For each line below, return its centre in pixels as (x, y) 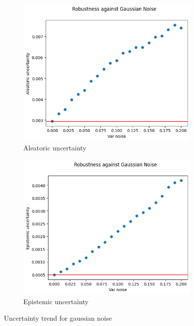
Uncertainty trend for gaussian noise (58, 318)
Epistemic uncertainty (56, 301)
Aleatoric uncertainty (55, 148)
